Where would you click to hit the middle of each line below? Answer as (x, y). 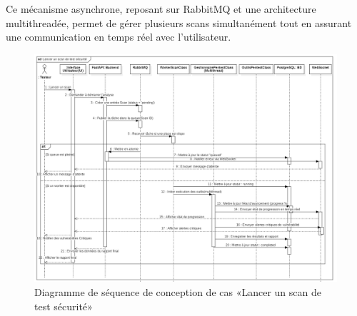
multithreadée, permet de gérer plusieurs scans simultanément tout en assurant (179, 22)
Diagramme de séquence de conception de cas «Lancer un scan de (178, 292)
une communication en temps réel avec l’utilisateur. (119, 37)
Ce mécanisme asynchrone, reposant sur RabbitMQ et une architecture (161, 9)
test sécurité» (64, 306)
